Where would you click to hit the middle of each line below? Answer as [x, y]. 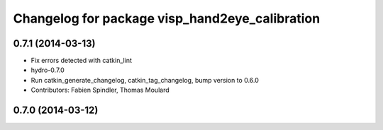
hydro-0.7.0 [48, 70]
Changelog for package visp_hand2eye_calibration [167, 18]
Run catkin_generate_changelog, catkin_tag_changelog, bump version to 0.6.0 [145, 80]
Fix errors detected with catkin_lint [82, 61]
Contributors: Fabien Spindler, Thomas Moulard [100, 90]
